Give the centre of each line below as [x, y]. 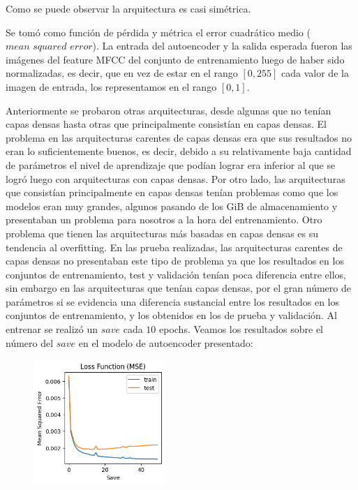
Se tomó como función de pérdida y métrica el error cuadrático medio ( [158, 32]
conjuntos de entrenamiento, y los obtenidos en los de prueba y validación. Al [171, 315]
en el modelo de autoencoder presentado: [166, 342]
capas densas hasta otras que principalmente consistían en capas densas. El [166, 124]
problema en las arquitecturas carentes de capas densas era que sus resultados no [179, 137]
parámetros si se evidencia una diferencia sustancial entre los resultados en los [173, 301]
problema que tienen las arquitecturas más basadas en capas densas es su [162, 233]
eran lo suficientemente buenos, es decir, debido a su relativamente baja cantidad [179, 151]
